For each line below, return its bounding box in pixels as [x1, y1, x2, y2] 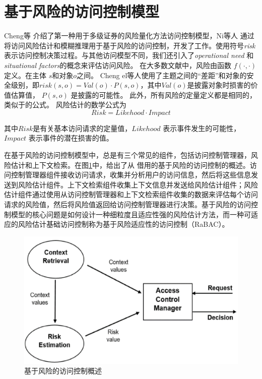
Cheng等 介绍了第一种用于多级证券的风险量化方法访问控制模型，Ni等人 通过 [4, 30, 254, 41]
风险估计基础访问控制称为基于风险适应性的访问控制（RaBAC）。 [18, 219, 229, 229]
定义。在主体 [4, 70, 46, 80]
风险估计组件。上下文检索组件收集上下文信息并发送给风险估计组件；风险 [18, 179, 258, 190]
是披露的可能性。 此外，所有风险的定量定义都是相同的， [71, 89, 257, 100]
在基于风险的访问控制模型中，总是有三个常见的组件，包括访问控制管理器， [4, 150, 251, 160]
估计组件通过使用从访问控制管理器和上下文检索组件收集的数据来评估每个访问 [4, 189, 258, 200]
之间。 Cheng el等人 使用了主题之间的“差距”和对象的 [77, 70, 247, 80]
